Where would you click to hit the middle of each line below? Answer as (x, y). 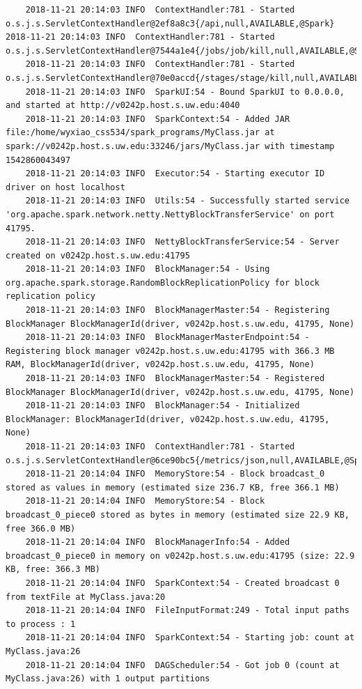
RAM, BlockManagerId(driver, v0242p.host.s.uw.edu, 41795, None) (160, 365)
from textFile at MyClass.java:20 (86, 597)
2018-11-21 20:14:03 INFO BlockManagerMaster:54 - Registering (178, 310)
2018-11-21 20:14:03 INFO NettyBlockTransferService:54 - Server (182, 242)
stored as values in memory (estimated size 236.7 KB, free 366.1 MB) (173, 487)
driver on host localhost (65, 187)
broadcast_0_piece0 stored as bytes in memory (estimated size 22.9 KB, (178, 514)
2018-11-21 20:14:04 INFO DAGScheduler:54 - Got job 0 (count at (182, 665)
